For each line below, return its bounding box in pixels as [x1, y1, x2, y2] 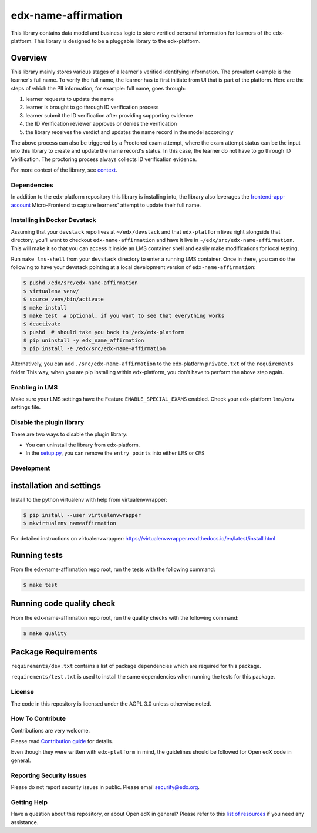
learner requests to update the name [25, 96, 114, 103]
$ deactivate [23, 321, 61, 327]
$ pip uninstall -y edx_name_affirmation [23, 337, 144, 344]
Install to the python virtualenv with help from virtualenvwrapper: [11, 496, 168, 503]
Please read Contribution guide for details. [11, 738, 114, 745]
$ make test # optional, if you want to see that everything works [23, 312, 225, 319]
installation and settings [11, 481, 102, 491]
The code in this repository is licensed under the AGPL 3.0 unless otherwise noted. [11, 700, 211, 707]
